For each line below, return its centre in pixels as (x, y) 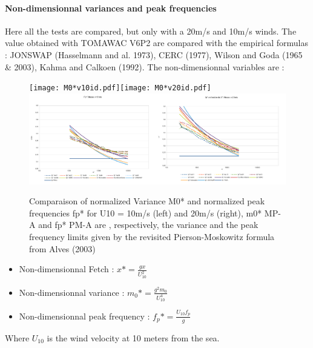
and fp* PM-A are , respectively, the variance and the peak (148, 225)
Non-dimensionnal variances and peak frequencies (111, 8)
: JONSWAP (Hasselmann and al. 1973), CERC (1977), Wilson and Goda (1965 (154, 54)
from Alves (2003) (62, 248)
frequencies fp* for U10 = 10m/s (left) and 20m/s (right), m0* (146, 212)
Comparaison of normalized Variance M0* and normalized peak (147, 201)
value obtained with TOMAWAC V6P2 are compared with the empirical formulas (156, 43)
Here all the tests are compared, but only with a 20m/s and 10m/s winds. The (151, 31)
